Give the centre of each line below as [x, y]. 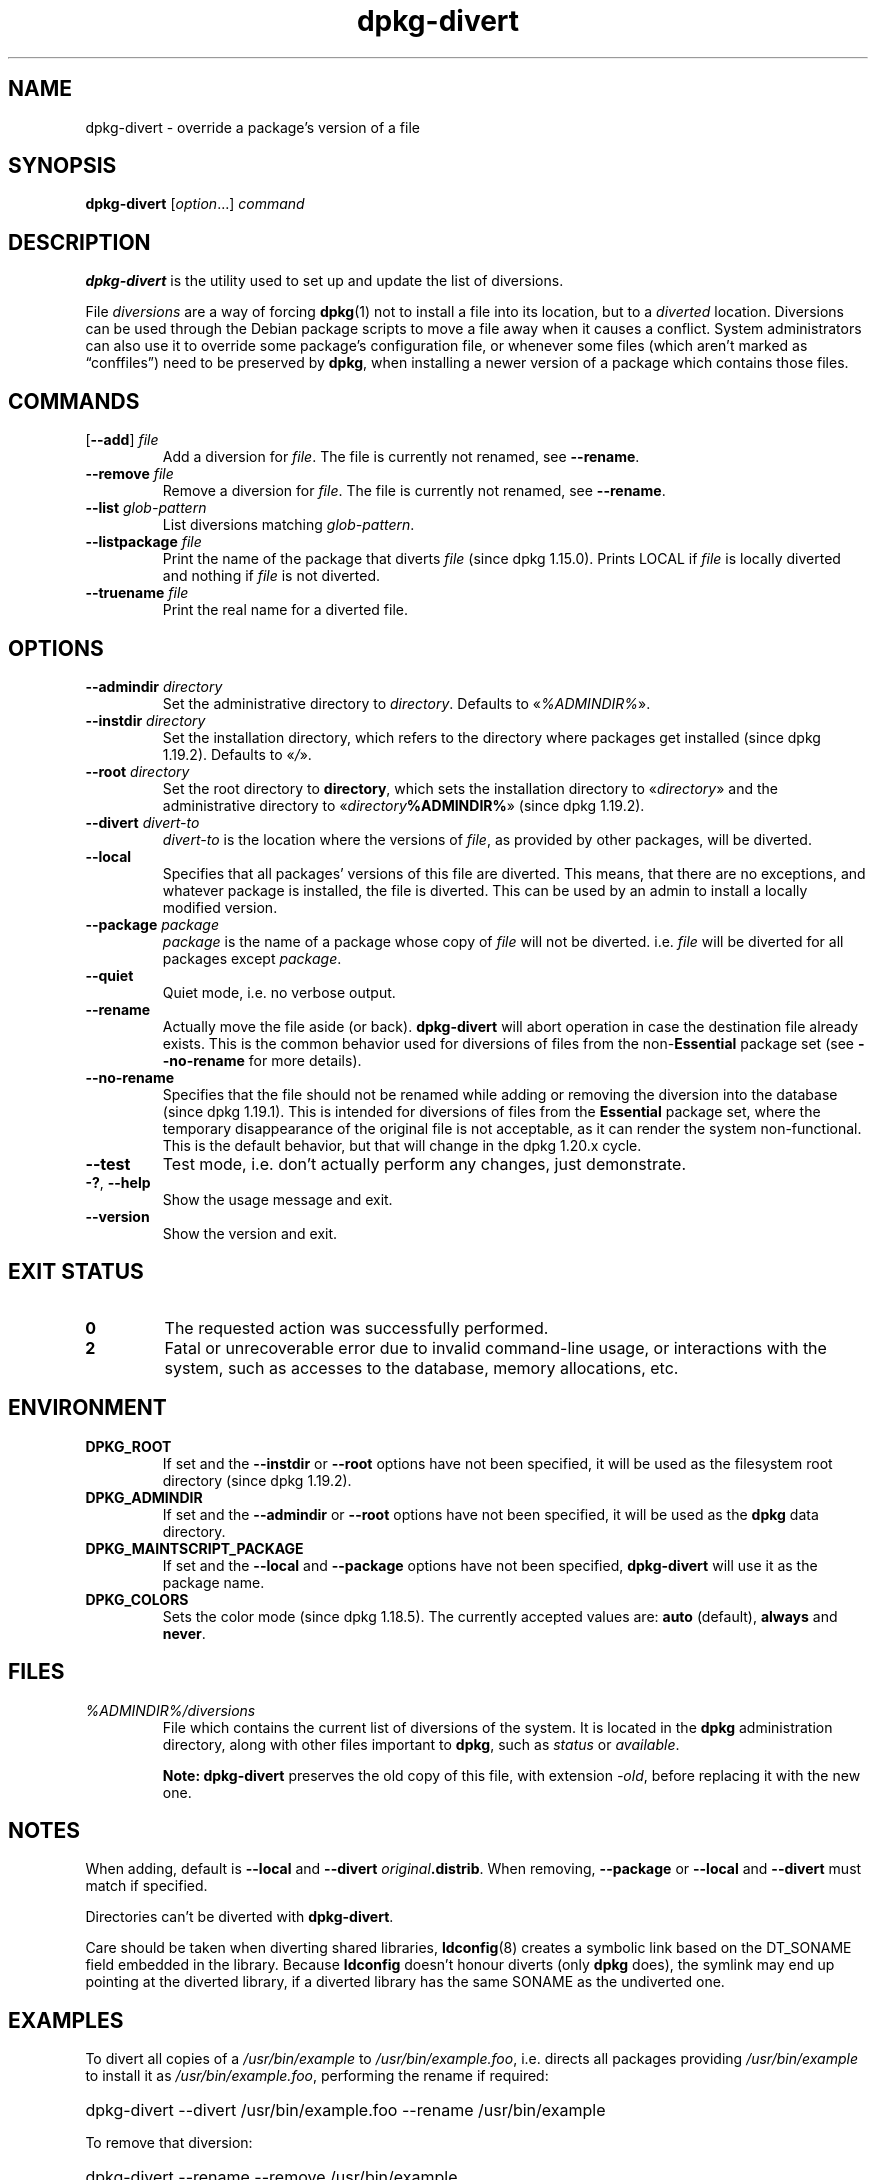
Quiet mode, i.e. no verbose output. [279, 992]
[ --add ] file [122, 440]
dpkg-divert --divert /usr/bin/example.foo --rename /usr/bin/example [345, 2110]
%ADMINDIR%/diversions [170, 1710]
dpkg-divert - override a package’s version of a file [252, 127]
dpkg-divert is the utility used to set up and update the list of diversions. [324, 281]
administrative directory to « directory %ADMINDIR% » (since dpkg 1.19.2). [403, 805]
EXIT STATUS [76, 1272]
